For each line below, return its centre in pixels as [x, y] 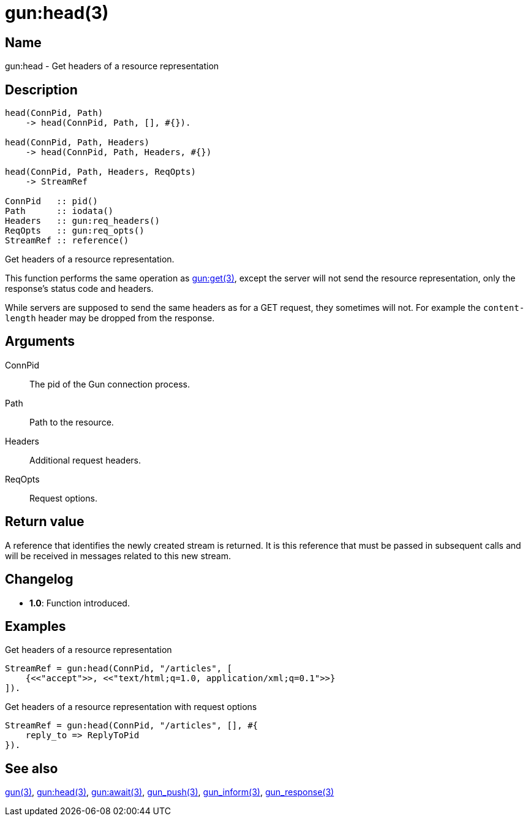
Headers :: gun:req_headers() [82, 221]
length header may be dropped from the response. [110, 318]
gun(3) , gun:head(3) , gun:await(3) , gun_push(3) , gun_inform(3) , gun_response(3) [170, 792]
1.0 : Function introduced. [80, 603]
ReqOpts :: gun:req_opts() [75, 231]
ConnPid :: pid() [51, 201]
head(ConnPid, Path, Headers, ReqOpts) [100, 172]
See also [32, 768]
